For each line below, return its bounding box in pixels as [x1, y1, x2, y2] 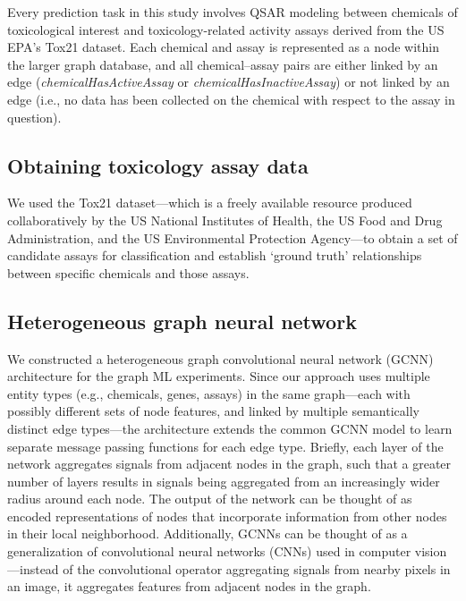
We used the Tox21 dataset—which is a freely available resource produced [7, 193, 412, 212]
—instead [7, 559, 59, 578]
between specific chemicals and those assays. [7, 263, 250, 282]
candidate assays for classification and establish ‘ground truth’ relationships [7, 246, 422, 265]
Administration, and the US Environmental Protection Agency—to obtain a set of [7, 228, 458, 247]
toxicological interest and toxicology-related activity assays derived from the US [7, 20, 445, 38]
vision [414, 542, 447, 561]
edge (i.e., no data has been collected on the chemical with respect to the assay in [7, 89, 455, 108]
